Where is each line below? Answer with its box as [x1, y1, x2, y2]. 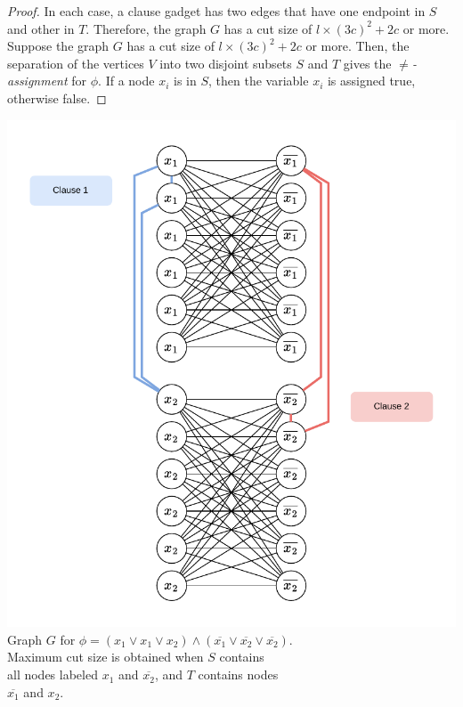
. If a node [98, 71, 155, 90]
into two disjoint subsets [159, 53, 292, 72]
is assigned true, [327, 71, 416, 90]
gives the [343, 53, 392, 72]
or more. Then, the [305, 37, 410, 55]
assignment [7, 71, 68, 90]
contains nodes [198, 665, 279, 684]
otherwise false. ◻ [7, 88, 107, 107]
